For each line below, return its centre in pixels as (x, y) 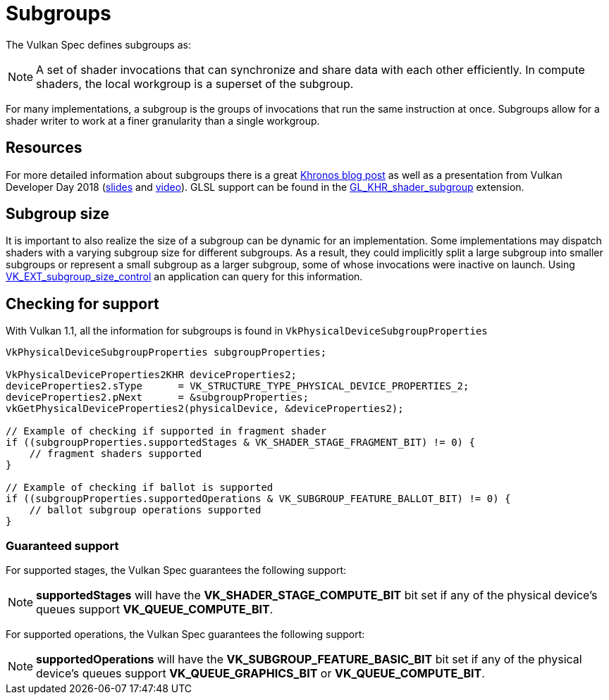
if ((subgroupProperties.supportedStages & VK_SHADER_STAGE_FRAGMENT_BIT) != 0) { (240, 443)
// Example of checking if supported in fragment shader (166, 431)
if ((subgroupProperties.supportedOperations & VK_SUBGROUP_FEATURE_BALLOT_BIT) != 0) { (258, 499)
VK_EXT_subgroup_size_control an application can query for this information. (184, 277)
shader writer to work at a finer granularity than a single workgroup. (163, 120)
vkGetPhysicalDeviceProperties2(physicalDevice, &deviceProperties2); (205, 409)
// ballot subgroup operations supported (145, 510)
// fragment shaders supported (116, 454)
